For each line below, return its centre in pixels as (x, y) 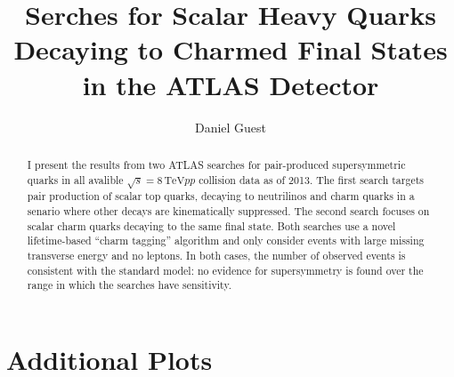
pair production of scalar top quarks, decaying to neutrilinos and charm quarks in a (221, 196)
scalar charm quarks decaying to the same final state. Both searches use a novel (211, 225)
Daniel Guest (231, 127)
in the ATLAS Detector (231, 84)
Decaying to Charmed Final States (231, 49)
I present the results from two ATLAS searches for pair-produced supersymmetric (216, 164)
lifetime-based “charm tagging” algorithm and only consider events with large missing (226, 241)
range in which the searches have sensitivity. (129, 285)
